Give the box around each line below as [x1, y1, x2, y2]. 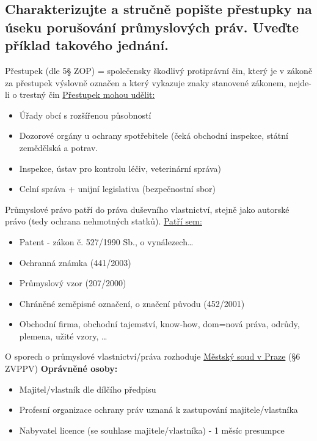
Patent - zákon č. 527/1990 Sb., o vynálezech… [19, 235, 194, 248]
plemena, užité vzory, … [19, 329, 107, 342]
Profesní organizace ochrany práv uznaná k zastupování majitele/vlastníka [19, 403, 298, 416]
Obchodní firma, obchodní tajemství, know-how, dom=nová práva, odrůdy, [19, 317, 300, 330]
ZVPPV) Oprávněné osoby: [5, 362, 118, 375]
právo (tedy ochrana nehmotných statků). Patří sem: [5, 215, 202, 228]
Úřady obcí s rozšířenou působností [19, 108, 151, 121]
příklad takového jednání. [5, 35, 169, 54]
